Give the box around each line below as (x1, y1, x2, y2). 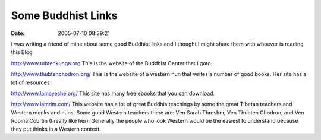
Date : (11, 30, 25, 37)
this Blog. (11, 49, 34, 56)
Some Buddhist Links (11, 9, 118, 22)
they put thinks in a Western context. (11, 125, 101, 133)
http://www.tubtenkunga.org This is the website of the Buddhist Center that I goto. (11, 59, 213, 66)
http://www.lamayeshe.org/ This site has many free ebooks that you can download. (11, 90, 215, 97)
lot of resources (11, 79, 50, 86)
